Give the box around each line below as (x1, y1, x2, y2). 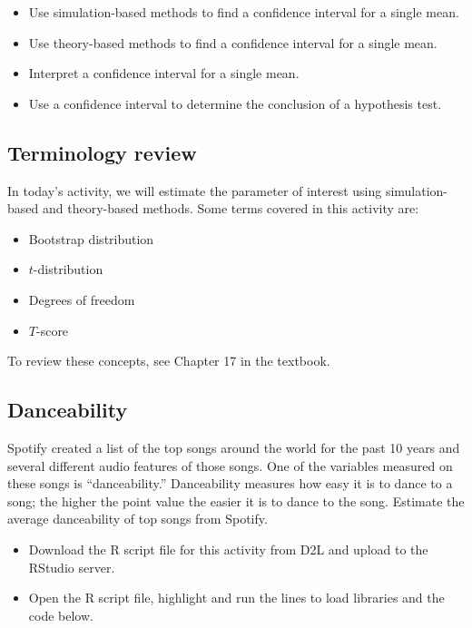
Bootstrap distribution (28, 229, 154, 248)
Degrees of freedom (28, 289, 135, 309)
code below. (28, 605, 93, 624)
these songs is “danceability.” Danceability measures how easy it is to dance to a (7, 474, 453, 493)
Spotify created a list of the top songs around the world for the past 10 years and (7, 437, 460, 456)
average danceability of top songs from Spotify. (7, 509, 268, 528)
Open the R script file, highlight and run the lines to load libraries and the (28, 588, 445, 607)
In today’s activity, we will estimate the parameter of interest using (7, 181, 382, 200)
